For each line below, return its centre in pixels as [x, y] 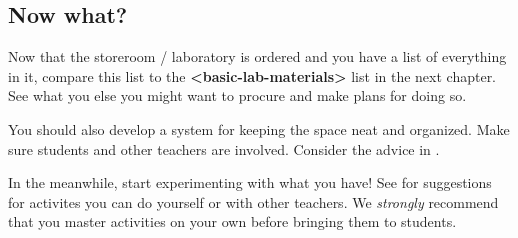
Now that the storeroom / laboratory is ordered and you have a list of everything [257, 56]
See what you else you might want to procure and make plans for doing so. [237, 95]
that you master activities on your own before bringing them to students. [232, 221]
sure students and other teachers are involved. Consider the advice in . [224, 148]
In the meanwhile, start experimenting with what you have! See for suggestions [250, 182]
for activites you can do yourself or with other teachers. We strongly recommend [253, 201]
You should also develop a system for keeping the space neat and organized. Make [259, 128]
